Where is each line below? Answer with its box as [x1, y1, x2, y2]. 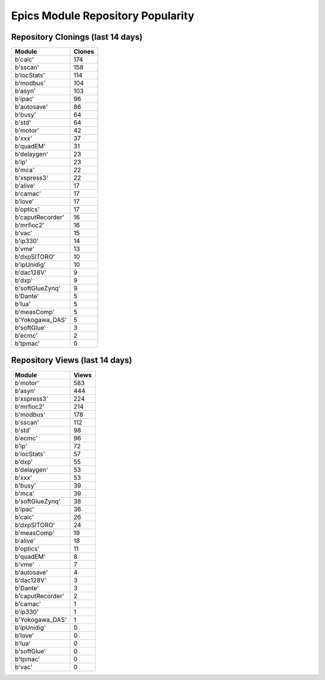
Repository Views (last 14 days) [11, 355, 132, 366]
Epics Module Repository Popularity [11, 9, 195, 22]
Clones [73, 47, 94, 56]
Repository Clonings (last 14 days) [11, 32, 143, 42]
